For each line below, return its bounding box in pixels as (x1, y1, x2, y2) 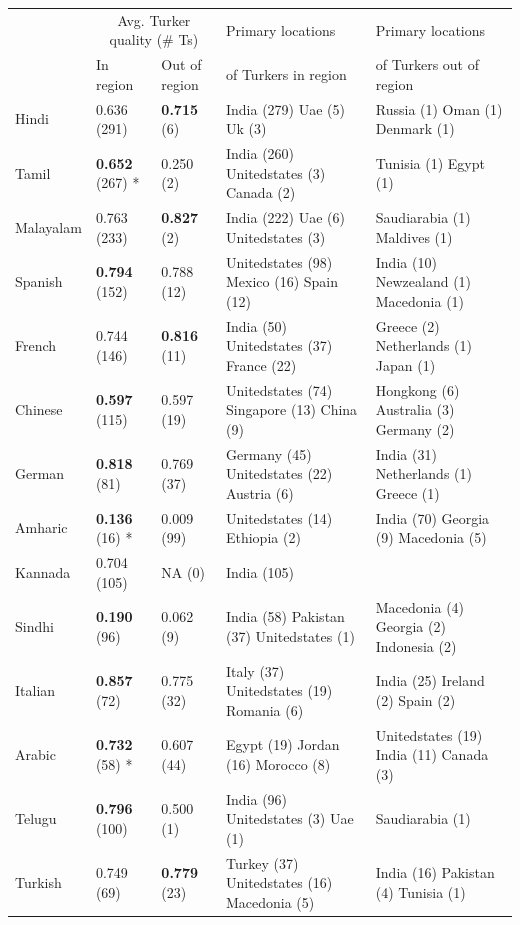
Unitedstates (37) (225, 335, 333, 356)
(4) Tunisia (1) (375, 882, 466, 903)
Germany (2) (375, 418, 455, 439)
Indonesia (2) (375, 635, 457, 656)
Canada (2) (225, 182, 296, 203)
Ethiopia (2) (225, 527, 301, 548)
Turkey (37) (225, 852, 299, 873)
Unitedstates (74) (225, 379, 333, 400)
